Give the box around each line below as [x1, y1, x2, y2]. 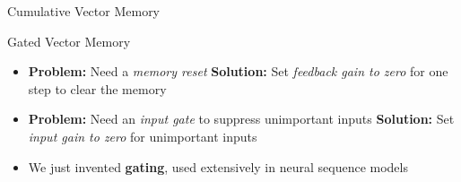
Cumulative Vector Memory [7, 2, 161, 20]
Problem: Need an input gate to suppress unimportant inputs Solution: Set [28, 109, 455, 128]
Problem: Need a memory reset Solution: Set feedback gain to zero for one [28, 62, 448, 81]
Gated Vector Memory [7, 31, 131, 50]
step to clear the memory [28, 79, 167, 98]
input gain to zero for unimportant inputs [28, 126, 257, 145]
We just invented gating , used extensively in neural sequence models [28, 157, 408, 176]
